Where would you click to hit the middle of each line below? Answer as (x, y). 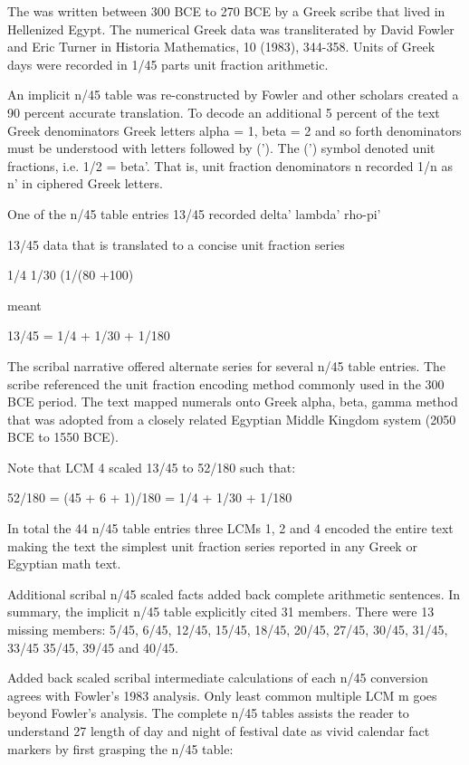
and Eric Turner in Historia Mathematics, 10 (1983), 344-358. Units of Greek (221, 47)
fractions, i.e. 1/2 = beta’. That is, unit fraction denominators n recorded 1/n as (230, 165)
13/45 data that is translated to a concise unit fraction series (176, 244)
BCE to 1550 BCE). (63, 437)
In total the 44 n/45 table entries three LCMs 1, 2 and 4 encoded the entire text (230, 528)
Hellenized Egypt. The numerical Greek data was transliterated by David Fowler (231, 29)
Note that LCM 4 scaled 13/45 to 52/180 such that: (152, 467)
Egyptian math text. (64, 564)
